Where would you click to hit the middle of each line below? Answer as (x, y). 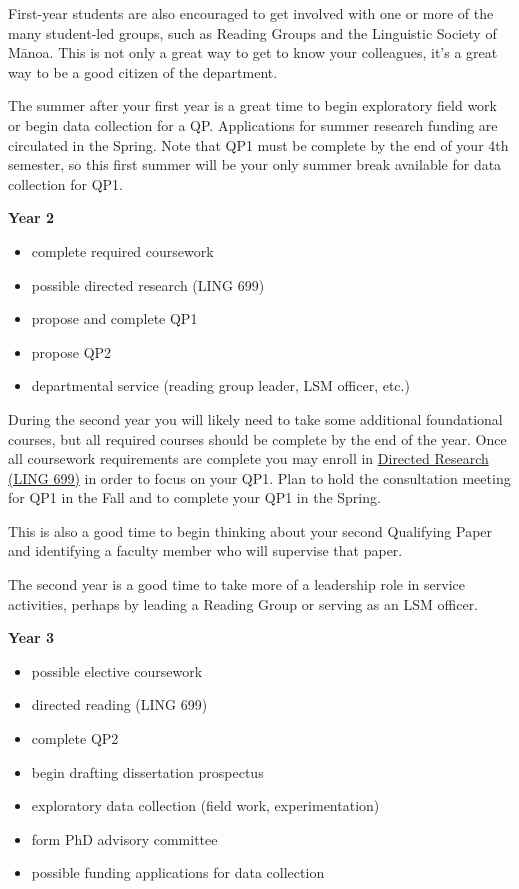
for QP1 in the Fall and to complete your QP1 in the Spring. (194, 497)
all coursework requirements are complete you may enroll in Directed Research (248, 458)
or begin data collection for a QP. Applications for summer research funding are (253, 124)
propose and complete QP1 (114, 318)
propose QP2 (71, 351)
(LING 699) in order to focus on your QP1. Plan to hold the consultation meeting (259, 477)
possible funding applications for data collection (178, 872)
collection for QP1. (65, 183)
